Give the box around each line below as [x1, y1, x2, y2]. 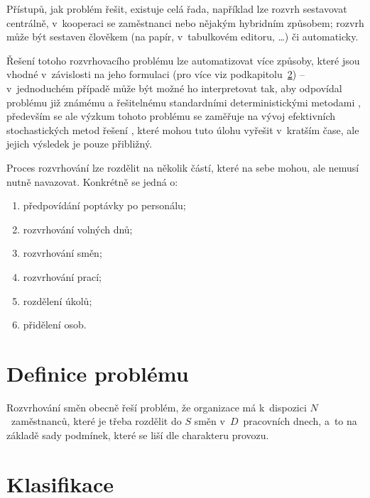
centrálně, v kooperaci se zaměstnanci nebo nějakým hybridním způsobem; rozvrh [6, 15, 364, 30]
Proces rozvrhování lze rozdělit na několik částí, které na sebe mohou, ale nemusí [6, 160, 359, 175]
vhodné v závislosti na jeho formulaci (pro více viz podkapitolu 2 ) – [6, 67, 305, 82]
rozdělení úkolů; [23, 293, 92, 308]
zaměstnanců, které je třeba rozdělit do [11, 414, 182, 428]
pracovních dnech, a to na [243, 414, 357, 428]
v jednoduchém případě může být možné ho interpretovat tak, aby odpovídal [6, 80, 342, 95]
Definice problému [6, 358, 189, 387]
